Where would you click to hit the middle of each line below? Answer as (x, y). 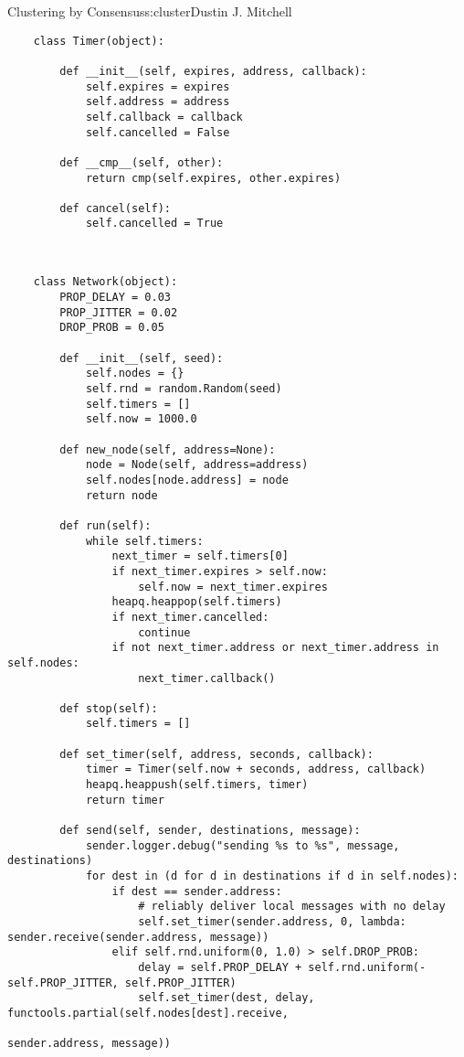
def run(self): (105, 525)
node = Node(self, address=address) (197, 465)
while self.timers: (144, 541)
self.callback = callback (164, 117)
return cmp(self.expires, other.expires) (213, 178)
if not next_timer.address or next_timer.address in (275, 648)
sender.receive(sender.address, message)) (138, 937)
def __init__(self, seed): (142, 358)
